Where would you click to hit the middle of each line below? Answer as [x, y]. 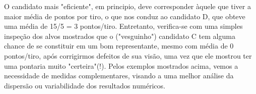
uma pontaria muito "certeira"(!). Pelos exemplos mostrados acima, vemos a [121, 65]
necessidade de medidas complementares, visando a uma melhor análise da [119, 76]
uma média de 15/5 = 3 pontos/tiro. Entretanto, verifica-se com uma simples [123, 26]
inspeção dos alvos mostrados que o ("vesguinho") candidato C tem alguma [120, 36]
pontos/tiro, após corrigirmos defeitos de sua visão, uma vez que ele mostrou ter [128, 55]
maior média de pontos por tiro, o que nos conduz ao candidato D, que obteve [125, 16]
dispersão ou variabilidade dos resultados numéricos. [85, 85]
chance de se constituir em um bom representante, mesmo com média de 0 [119, 46]
